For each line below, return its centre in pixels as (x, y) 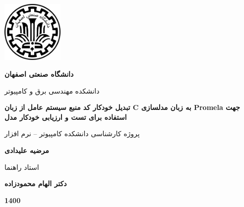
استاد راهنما (22, 167)
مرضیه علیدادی (27, 150)
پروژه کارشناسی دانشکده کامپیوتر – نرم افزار (72, 133)
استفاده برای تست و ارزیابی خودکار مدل (66, 117)
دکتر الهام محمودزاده (36, 183)
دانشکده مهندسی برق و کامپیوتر (52, 90)
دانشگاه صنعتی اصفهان (39, 74)
